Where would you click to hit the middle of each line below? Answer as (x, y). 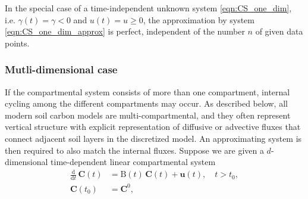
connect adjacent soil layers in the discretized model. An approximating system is (153, 138)
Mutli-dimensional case (61, 69)
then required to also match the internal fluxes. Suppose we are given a (134, 150)
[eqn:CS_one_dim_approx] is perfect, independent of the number (125, 31)
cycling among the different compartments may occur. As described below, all (146, 103)
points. (17, 43)
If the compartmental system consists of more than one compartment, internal (147, 91)
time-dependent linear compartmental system (133, 162)
